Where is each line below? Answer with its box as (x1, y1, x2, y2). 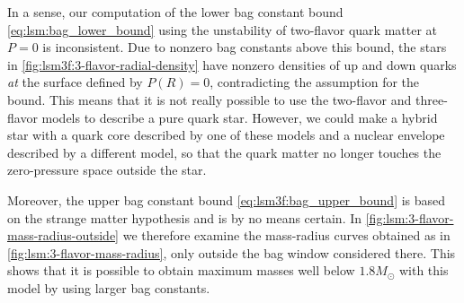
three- (415, 90, 448, 108)
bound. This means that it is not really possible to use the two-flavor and (7, 90, 412, 108)
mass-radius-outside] (7, 226, 120, 245)
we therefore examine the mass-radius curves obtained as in (122, 226, 451, 245)
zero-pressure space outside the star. (7, 160, 207, 179)
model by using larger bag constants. (7, 278, 210, 297)
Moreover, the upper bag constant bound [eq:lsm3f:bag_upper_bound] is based (7, 190, 446, 209)
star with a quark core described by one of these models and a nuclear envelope (7, 126, 445, 144)
